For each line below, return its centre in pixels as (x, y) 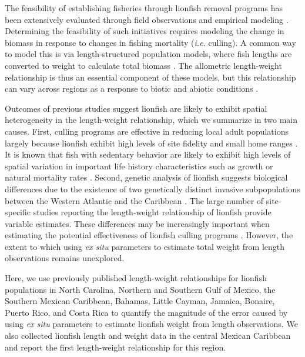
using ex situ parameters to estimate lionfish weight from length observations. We (151, 324)
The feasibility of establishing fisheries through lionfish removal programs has (144, 8)
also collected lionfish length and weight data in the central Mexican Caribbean (148, 336)
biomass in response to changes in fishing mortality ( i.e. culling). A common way (150, 42)
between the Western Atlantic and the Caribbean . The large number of (134, 200)
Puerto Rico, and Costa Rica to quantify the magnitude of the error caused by (146, 312)
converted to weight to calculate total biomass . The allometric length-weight (143, 65)
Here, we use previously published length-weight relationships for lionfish (136, 278)
